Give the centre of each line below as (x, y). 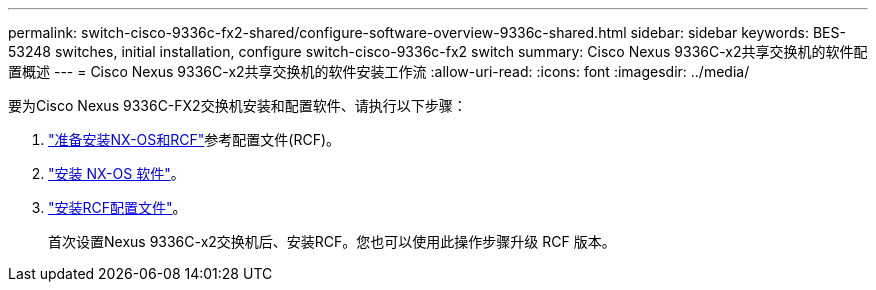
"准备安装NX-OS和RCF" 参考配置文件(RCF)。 (194, 139)
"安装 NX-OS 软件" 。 (116, 173)
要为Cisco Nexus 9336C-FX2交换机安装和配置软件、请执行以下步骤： (237, 105)
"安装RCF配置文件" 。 (117, 207)
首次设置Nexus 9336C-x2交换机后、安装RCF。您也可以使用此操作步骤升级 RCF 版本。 (332, 241)
